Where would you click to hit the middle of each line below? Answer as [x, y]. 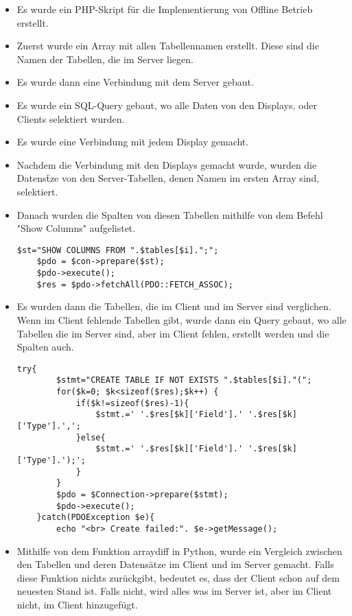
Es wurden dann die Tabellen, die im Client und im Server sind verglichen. [174, 306]
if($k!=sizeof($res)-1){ [132, 403]
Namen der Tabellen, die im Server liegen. [105, 59]
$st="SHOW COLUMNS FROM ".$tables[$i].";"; [118, 250]
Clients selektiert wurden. [71, 118]
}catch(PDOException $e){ [96, 518]
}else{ [91, 437]
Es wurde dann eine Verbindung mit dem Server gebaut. [135, 82]
